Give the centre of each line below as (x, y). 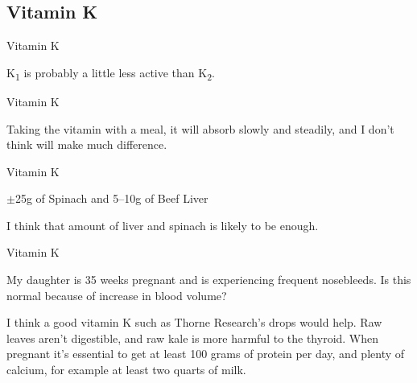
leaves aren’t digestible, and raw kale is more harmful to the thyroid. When (193, 338)
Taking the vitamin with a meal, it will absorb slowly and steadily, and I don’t (200, 128)
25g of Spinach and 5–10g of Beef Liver (111, 198)
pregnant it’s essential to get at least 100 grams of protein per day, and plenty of (206, 354)
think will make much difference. (87, 144)
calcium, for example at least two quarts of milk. (126, 370)
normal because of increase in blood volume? (117, 295)
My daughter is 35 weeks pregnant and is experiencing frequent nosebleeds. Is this (209, 280)
